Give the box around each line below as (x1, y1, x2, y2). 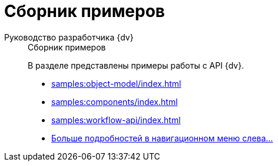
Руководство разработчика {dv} (4, 32, 134, 42)
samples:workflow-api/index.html (51, 114, 181, 125)
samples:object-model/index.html (51, 78, 181, 89)
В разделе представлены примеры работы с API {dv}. (28, 60, 244, 70)
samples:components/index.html (51, 96, 178, 107)
